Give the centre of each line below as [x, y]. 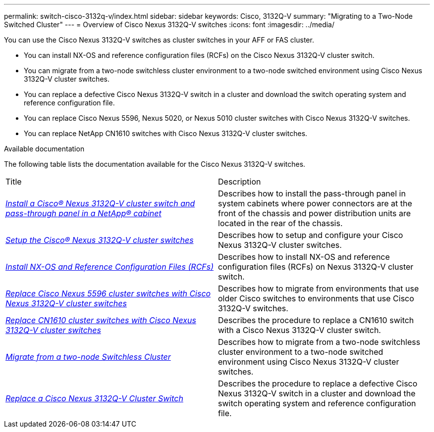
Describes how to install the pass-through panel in [312, 193]
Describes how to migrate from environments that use [319, 288]
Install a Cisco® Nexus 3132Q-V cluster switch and [100, 203]
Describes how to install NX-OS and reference [304, 257]
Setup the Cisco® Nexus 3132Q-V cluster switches [100, 240]
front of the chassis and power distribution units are [314, 213]
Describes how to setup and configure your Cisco [311, 235]
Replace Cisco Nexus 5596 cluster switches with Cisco [108, 293]
